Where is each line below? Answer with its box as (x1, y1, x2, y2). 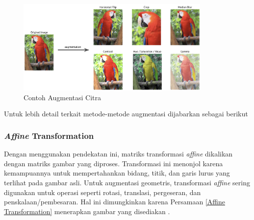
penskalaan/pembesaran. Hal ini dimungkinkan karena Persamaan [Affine (4, 197, 225, 207)
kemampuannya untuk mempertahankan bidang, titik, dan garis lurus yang (4, 168, 230, 178)
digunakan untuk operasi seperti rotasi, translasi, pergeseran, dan (4, 187, 201, 197)
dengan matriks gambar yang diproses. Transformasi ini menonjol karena (4, 158, 223, 168)
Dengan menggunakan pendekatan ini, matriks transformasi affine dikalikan (4, 149, 233, 159)
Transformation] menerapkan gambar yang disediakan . (4, 206, 170, 216)
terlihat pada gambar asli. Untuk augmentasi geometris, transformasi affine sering (4, 177, 250, 187)
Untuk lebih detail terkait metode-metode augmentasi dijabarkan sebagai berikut (4, 109, 248, 119)
